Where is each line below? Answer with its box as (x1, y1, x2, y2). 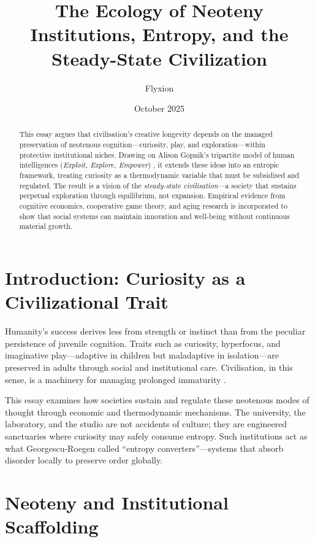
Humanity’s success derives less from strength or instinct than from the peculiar (5, 325, 306, 338)
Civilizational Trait (5, 289, 169, 314)
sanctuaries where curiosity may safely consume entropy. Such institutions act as (5, 429, 308, 442)
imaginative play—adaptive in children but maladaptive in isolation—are (5, 349, 279, 362)
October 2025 (134, 102, 185, 115)
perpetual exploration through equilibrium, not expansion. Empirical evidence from (19, 190, 286, 201)
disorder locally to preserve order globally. (5, 454, 163, 467)
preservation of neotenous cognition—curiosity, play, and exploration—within (19, 139, 265, 150)
